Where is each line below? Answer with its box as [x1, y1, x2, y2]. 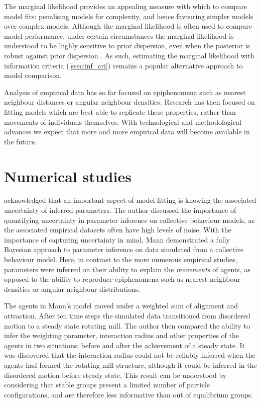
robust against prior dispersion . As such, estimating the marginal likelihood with [4, 50, 254, 60]
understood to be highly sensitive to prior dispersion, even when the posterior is [4, 40, 250, 51]
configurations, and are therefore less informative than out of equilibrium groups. [4, 389, 253, 399]
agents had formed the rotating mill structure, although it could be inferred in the [4, 359, 257, 370]
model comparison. [4, 70, 62, 80]
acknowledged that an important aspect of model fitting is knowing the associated [4, 195, 256, 205]
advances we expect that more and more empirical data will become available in [4, 126, 250, 137]
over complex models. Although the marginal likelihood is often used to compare [4, 21, 252, 31]
